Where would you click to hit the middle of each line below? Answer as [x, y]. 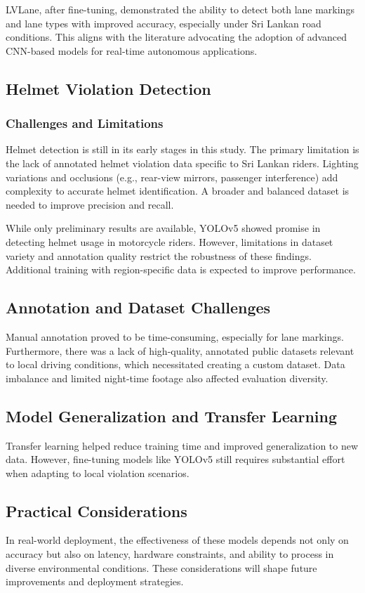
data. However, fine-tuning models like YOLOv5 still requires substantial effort [175, 459]
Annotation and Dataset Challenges [138, 307]
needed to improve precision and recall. [90, 204]
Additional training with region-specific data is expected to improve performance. [181, 269]
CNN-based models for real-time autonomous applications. [132, 50]
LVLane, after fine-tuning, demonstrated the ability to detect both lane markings [180, 9]
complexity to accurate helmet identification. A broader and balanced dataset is [178, 191]
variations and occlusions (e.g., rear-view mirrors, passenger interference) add [172, 177]
